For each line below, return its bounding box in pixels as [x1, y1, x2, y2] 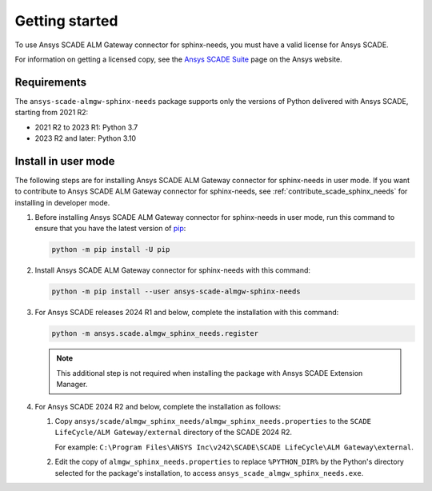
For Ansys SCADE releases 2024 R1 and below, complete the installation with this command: [34, 308, 339, 317]
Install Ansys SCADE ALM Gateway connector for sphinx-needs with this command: [34, 265, 311, 275]
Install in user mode [14, 154, 115, 168]
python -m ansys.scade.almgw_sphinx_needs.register [51, 329, 259, 338]
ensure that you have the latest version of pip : [34, 224, 186, 234]
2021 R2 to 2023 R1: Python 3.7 [34, 122, 138, 132]
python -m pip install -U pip [51, 245, 170, 254]
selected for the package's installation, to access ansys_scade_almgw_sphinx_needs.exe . [54, 468, 364, 477]
